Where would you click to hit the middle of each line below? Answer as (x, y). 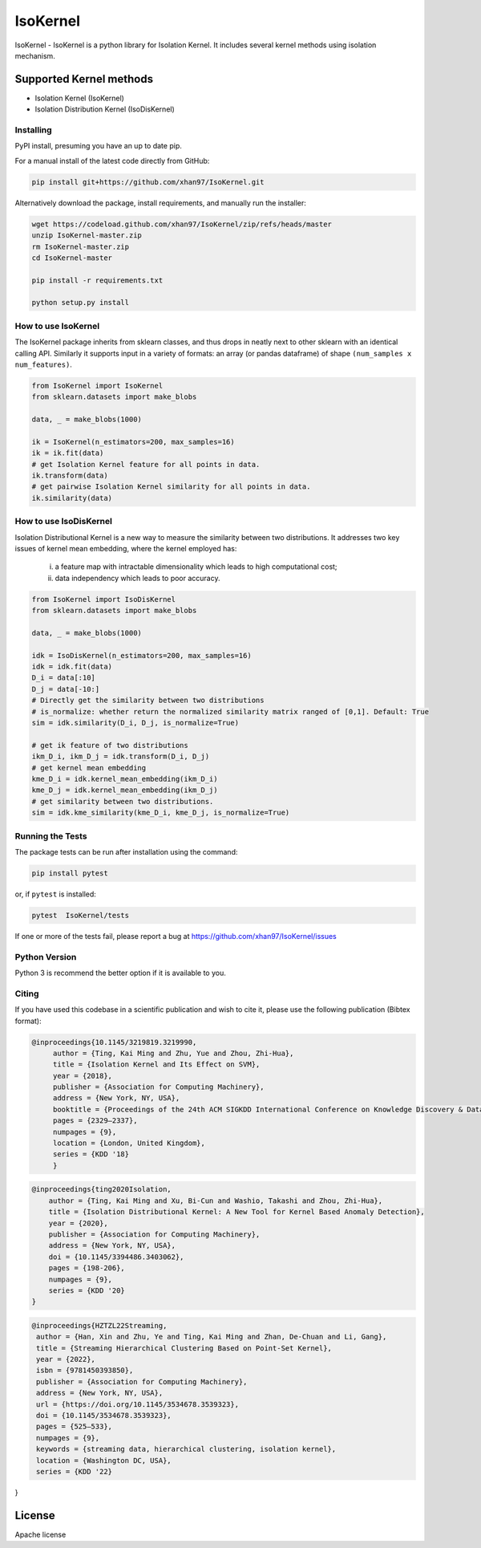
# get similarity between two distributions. (123, 801)
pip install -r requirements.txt (97, 280)
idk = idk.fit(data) (72, 667)
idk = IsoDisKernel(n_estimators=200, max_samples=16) (141, 655)
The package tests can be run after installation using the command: (126, 851)
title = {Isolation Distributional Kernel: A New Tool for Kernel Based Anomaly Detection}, (236, 1212)
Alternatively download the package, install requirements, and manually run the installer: (160, 203)
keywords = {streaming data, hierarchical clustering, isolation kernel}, (186, 1449)
